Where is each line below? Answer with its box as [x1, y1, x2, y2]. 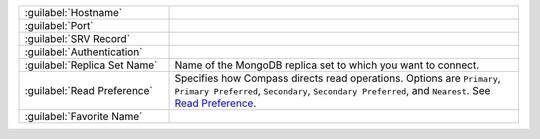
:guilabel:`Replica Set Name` [24, 58, 158, 72]
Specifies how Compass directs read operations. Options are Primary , [174, 71, 501, 85]
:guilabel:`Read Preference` [24, 84, 154, 97]
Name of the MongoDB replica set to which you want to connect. [174, 58, 480, 72]
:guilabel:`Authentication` [24, 45, 143, 59]
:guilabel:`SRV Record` [24, 32, 130, 45]
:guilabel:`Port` [24, 19, 94, 32]
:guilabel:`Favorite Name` [24, 110, 143, 123]
